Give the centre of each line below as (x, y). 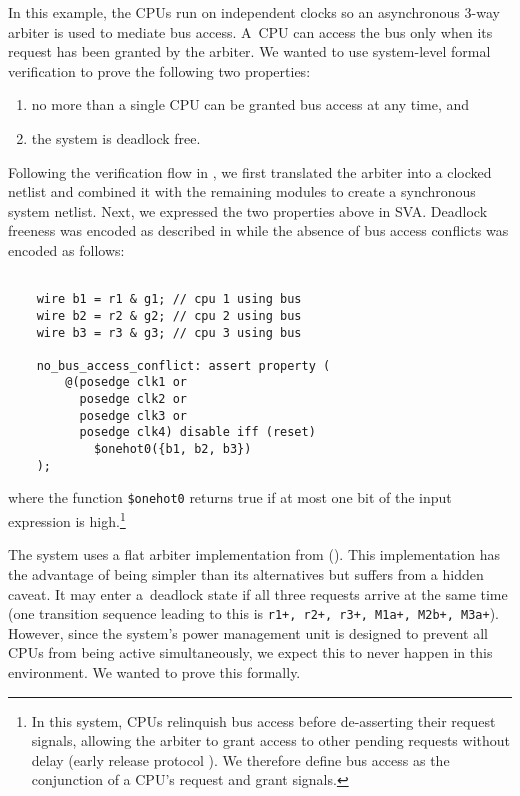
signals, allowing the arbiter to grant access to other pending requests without (271, 740)
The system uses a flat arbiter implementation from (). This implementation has (254, 554)
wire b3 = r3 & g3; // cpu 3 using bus (169, 332)
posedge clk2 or (133, 399)
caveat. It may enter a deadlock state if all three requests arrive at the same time (258, 593)
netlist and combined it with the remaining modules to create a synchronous (242, 191)
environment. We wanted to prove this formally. (154, 671)
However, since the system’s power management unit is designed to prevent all (248, 632)
